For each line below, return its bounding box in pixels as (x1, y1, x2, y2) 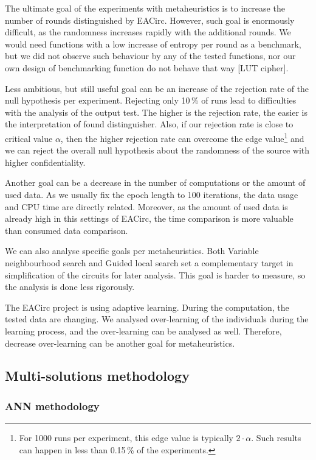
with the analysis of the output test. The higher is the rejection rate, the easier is (5, 105, 307, 118)
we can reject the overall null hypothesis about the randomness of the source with (5, 144, 310, 157)
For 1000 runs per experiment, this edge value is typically (19, 431, 233, 444)
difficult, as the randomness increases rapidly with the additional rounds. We (5, 26, 291, 38)
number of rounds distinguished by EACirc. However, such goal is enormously (5, 13, 295, 26)
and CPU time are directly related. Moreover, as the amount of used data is (5, 200, 288, 213)
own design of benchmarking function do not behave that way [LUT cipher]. (5, 61, 289, 74)
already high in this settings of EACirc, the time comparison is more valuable (5, 212, 294, 225)
